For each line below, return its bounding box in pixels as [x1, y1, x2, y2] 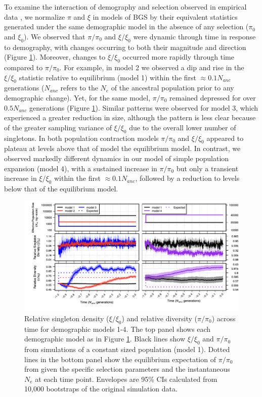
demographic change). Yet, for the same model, [4, 92, 151, 103]
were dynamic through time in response [133, 31, 256, 41]
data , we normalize [4, 11, 65, 22]
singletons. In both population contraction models [4, 132, 159, 143]
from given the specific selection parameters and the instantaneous [24, 364, 230, 374]
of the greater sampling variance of [4, 122, 112, 132]
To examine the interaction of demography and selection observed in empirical [4, 2, 247, 12]
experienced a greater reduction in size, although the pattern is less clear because [4, 112, 256, 123]
